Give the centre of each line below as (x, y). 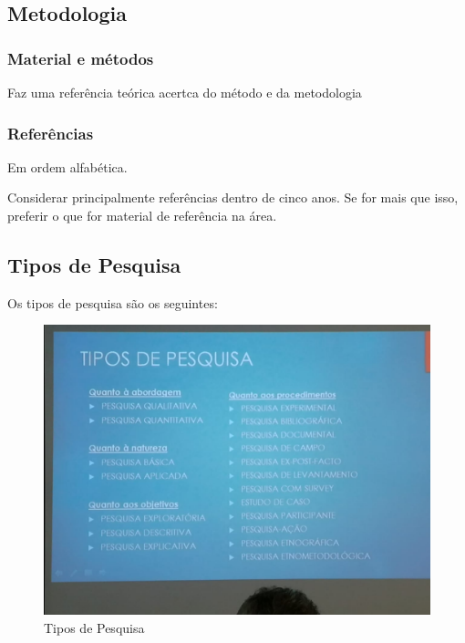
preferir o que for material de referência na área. (142, 215)
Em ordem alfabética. (67, 166)
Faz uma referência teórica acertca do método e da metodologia (185, 92)
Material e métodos (81, 58)
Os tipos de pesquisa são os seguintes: (113, 302)
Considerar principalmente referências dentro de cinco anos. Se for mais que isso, (233, 197)
